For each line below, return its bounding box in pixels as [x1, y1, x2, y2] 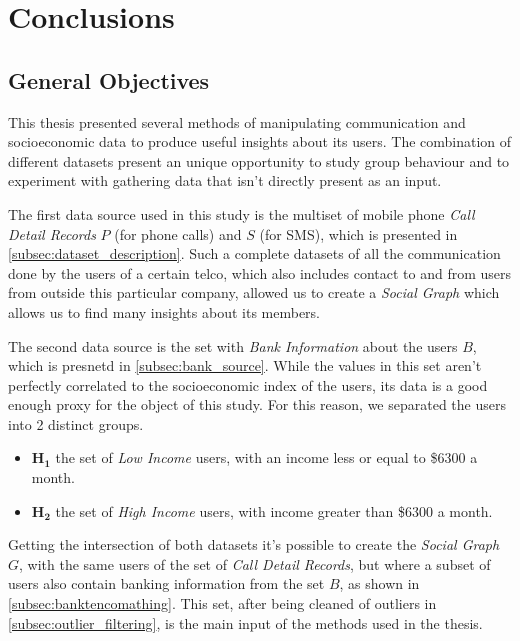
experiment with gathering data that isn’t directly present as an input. [8, 170, 442, 191]
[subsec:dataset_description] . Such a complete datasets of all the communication [8, 243, 501, 264]
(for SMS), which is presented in [259, 223, 458, 244]
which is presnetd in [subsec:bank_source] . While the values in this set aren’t [8, 355, 482, 376]
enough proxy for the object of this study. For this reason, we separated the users [8, 394, 506, 415]
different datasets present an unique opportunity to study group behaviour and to [8, 150, 510, 171]
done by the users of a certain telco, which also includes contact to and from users [8, 262, 512, 283]
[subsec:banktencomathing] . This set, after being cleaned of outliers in [8, 593, 437, 614]
